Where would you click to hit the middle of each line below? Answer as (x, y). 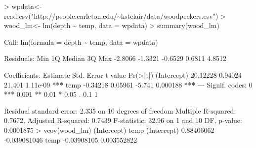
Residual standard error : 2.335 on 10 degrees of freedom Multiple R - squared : (120, 110)
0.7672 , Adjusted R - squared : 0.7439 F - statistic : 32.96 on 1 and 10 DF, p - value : (123, 120)
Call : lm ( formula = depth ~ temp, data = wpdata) (81, 42)
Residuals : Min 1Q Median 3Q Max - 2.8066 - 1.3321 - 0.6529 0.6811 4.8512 (115, 58)
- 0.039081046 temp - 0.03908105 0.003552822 (71, 139)
